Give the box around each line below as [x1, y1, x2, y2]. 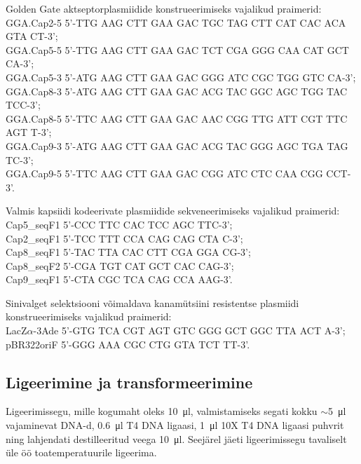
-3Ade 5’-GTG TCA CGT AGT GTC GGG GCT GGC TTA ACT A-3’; [33, 323, 346, 338]
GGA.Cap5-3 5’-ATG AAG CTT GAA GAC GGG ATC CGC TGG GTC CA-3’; [6, 69, 356, 84]
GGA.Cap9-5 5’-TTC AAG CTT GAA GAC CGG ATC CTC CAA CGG [6, 166, 323, 181]
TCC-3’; [6, 97, 41, 112]
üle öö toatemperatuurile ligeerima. [6, 445, 157, 460]
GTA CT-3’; [6, 29, 58, 43]
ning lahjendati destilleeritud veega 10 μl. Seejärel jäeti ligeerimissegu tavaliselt [6, 431, 347, 446]
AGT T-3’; [6, 125, 52, 139]
